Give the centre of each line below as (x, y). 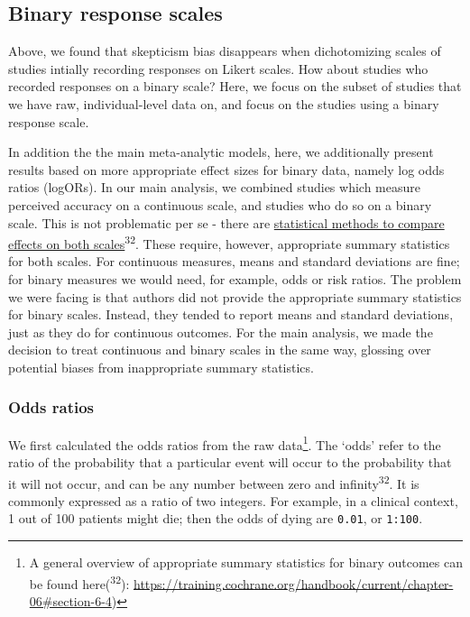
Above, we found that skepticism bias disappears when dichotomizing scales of (225, 51)
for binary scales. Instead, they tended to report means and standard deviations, (231, 314)
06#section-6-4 (70, 600)
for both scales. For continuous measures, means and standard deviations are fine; (234, 261)
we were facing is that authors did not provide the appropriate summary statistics (235, 296)
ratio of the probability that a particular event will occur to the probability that (230, 462)
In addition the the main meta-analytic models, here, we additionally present (221, 152)
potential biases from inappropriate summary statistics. (161, 367)
